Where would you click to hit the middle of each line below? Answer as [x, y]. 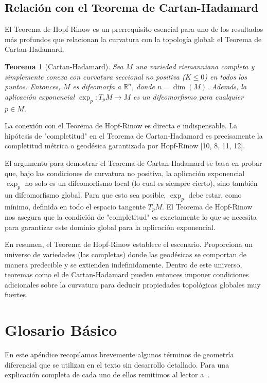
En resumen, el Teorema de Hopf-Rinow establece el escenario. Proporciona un [129, 244]
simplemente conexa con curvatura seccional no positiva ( [95, 76]
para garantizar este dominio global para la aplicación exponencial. [110, 227]
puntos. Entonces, [33, 87]
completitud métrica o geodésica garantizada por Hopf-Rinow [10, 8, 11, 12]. [125, 146]
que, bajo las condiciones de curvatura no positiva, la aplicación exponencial [125, 173]
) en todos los [226, 76]
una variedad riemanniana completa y [195, 66]
